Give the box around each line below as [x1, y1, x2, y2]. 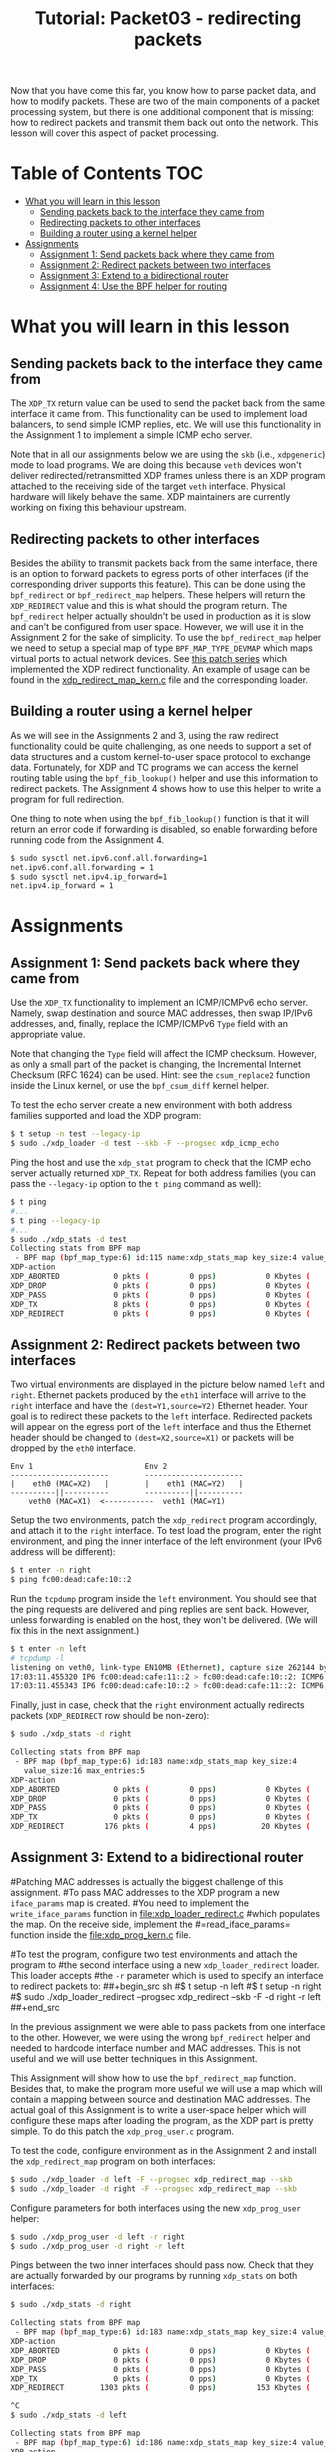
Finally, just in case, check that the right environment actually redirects [10, 1699, 305, 1711]
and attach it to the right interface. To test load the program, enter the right [10, 1525, 322, 1537]
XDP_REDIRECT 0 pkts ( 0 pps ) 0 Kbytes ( [10, 1308, 311, 1319]
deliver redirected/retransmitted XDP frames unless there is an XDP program [10, 470, 326, 482]
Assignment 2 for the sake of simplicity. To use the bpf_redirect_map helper [10, 631, 322, 643]
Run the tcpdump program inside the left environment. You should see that [10, 1592, 317, 1604]
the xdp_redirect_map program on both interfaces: [10, 2155, 216, 2167]
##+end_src [10, 2001, 60, 2013]
